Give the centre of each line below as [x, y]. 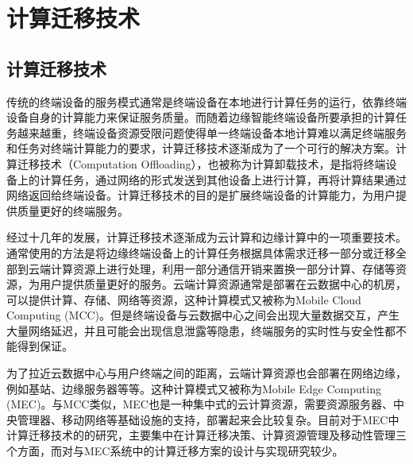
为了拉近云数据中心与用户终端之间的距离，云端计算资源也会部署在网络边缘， [206, 373]
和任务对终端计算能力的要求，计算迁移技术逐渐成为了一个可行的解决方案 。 [201, 148]
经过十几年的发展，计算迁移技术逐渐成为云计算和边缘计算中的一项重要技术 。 [206, 237]
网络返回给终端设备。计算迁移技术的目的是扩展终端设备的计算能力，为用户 [201, 195]
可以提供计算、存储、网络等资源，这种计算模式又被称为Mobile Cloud [184, 299]
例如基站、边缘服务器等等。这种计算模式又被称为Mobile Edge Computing [194, 388]
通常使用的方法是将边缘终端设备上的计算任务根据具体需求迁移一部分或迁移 [201, 252]
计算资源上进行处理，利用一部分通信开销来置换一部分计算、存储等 [223, 268]
